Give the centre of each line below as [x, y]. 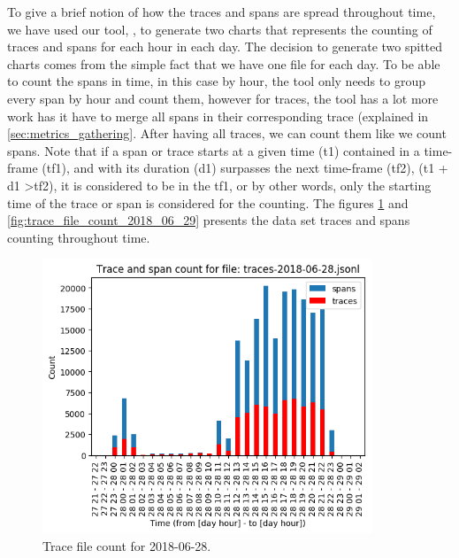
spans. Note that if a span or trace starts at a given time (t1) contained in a [214, 150]
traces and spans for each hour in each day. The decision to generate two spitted [225, 46]
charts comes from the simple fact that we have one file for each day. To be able [224, 63]
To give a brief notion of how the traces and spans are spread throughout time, [222, 12]
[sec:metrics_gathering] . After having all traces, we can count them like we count [227, 133]
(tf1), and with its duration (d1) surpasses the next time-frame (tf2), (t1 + [245, 168]
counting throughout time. [79, 237]
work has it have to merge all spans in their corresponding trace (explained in [218, 116]
